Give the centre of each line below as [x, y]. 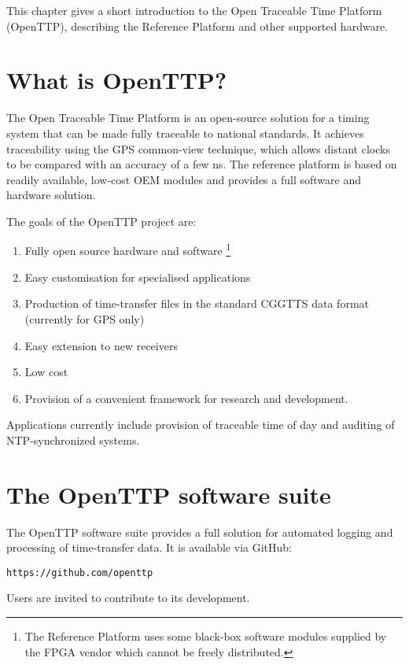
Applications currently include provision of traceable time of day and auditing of [201, 425]
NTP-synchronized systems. [73, 440]
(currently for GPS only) [85, 318]
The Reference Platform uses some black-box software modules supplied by [206, 636]
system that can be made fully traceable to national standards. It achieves [185, 133]
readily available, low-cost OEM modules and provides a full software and [184, 179]
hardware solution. [51, 195]
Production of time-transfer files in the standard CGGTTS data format [197, 303]
